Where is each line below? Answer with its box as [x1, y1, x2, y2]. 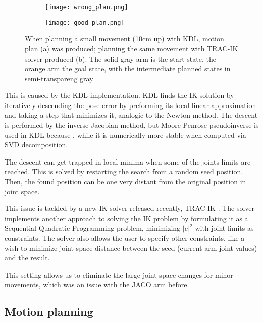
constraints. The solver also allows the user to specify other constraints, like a [5, 233, 245, 243]
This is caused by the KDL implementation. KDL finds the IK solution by [5, 90, 234, 100]
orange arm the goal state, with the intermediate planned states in [25, 63, 231, 74]
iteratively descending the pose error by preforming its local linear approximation [5, 99, 256, 110]
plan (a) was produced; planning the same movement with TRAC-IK [25, 43, 238, 53]
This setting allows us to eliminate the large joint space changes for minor [5, 269, 233, 280]
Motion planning [5, 304, 93, 319]
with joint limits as [195, 223, 254, 233]
